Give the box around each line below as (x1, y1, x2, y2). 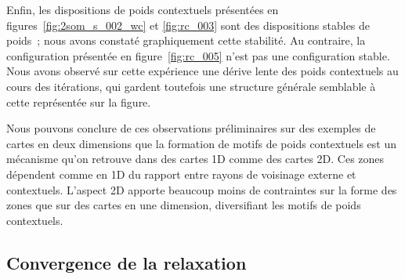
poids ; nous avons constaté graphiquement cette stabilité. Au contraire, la (6, 32, 366, 49)
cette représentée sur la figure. (6, 93, 151, 110)
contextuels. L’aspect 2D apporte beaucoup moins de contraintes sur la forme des (6, 181, 397, 197)
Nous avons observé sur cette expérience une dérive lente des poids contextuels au (6, 63, 399, 79)
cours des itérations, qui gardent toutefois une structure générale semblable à (6, 78, 376, 94)
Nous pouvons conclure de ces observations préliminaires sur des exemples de (6, 120, 376, 136)
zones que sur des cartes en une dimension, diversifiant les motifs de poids (6, 197, 361, 213)
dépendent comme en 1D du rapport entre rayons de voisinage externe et (6, 165, 356, 182)
